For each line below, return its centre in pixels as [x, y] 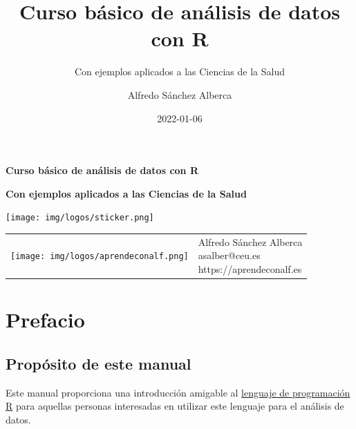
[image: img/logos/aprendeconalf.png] [100, 257]
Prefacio [45, 320]
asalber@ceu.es [229, 255]
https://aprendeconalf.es [250, 268]
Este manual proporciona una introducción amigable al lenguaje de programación [178, 392]
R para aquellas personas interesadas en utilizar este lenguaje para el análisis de [175, 406]
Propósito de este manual [99, 363]
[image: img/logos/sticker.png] [80, 218]
